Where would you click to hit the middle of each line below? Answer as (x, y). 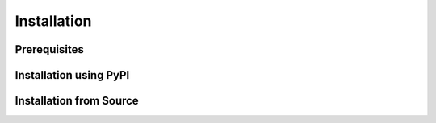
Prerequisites (49, 49)
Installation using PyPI (72, 75)
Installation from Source (77, 101)
